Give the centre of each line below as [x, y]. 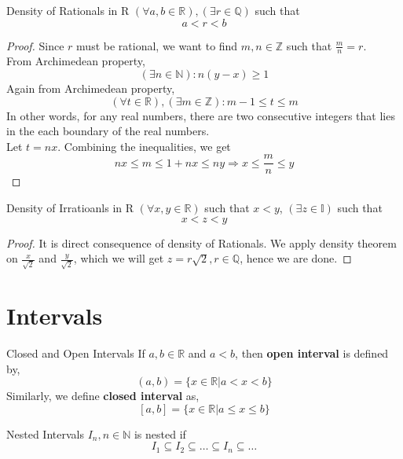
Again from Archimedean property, [91, 88]
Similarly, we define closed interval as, [103, 396]
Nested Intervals [45, 433]
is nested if [160, 433]
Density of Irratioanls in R [70, 208]
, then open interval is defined [312, 353]
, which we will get [119, 258]
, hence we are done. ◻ [296, 258]
